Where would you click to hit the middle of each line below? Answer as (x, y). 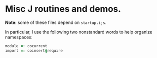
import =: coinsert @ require (34, 50)
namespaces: (19, 37)
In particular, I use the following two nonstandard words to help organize (79, 32)
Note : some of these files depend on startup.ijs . (56, 22)
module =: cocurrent (26, 46)
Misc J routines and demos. (63, 9)
